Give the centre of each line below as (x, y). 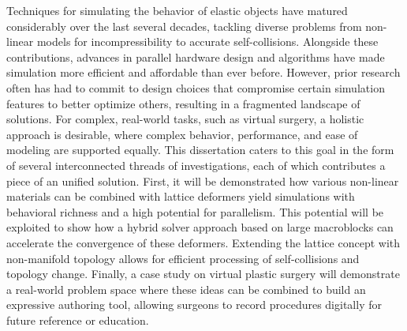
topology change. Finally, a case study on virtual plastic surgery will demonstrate (203, 274)
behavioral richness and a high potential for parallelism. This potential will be (195, 211)
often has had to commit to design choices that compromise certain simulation (196, 87)
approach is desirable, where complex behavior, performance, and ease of (182, 134)
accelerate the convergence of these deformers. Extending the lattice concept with (203, 242)
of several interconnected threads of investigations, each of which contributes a (196, 165)
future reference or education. (78, 320)
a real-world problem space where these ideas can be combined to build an (186, 289)
